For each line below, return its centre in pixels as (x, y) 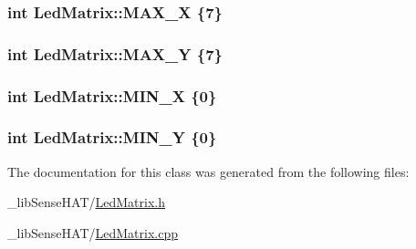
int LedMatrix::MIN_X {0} (112, 95)
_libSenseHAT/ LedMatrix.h (87, 202)
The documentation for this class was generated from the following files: (208, 171)
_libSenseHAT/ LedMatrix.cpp (93, 232)
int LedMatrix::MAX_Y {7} (115, 53)
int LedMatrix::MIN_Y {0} (112, 137)
